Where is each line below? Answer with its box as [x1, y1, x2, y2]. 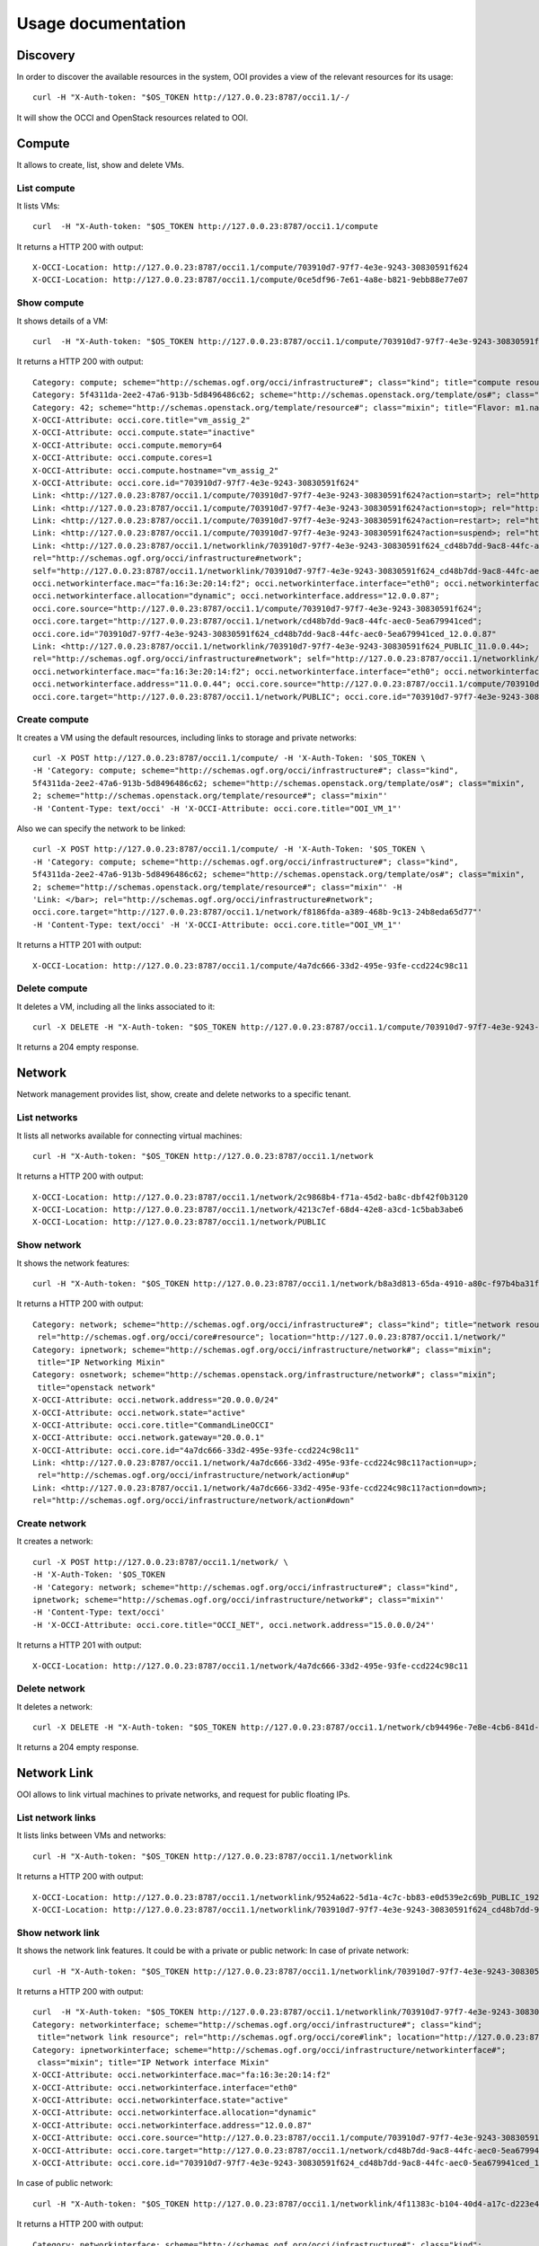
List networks [16, 1111, 78, 1124]
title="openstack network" [37, 1382, 156, 1393]
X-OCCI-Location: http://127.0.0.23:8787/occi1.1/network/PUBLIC [32, 1217, 327, 1227]
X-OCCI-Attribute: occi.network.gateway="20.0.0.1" [32, 1433, 265, 1443]
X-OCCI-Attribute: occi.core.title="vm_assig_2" [32, 414, 251, 425]
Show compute [16, 296, 84, 309]
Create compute [16, 713, 89, 726]
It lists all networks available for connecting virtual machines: [16, 1130, 243, 1141]
